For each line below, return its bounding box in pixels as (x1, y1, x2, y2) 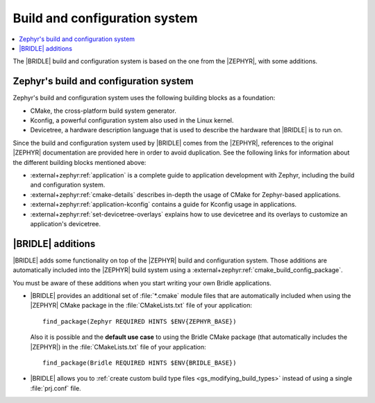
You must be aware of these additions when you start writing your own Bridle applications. (12, 278, 272, 287)
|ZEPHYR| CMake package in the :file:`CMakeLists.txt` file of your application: (30, 301, 253, 310)
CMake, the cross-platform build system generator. (30, 106, 176, 115)
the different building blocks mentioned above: (12, 158, 147, 166)
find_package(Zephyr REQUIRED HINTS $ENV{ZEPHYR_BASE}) (42, 317, 237, 325)
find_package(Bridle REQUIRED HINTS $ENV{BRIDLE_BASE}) (42, 358, 237, 367)
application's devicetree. (30, 219, 101, 228)
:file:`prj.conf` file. (30, 384, 81, 393)
